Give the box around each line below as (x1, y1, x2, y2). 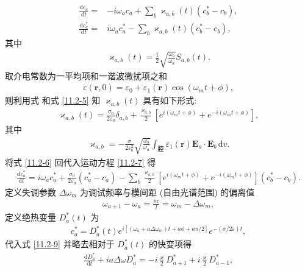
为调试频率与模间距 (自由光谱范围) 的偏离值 (80, 185, 255, 198)
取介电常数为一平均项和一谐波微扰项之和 (5, 69, 167, 82)
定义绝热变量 (5, 211, 56, 223)
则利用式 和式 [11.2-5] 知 (5, 94, 101, 107)
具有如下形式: (143, 94, 197, 107)
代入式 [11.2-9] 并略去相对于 (5, 238, 115, 250)
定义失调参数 (5, 185, 56, 198)
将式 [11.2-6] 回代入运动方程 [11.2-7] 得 (5, 155, 156, 168)
